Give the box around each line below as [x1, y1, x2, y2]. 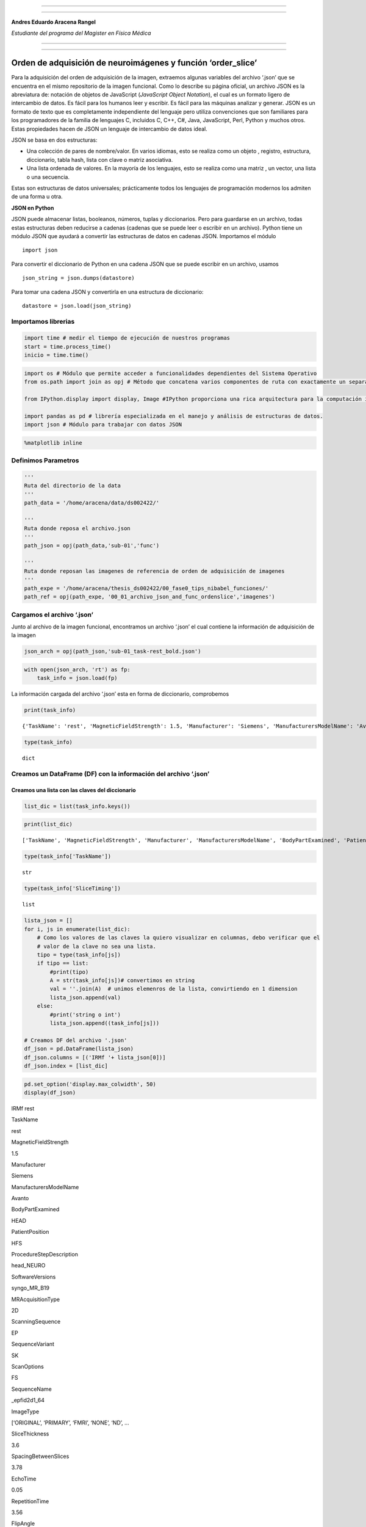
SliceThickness [11, 1430, 49, 1438]
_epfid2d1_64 [11, 1396, 45, 1404]
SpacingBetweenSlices [11, 1452, 70, 1460]
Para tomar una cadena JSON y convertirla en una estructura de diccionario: [11, 288, 204, 296]
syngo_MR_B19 [11, 1285, 50, 1292]
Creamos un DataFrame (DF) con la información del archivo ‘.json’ [11, 770, 210, 778]
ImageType [11, 1408, 40, 1415]
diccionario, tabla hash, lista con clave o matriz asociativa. [26, 156, 173, 163]
